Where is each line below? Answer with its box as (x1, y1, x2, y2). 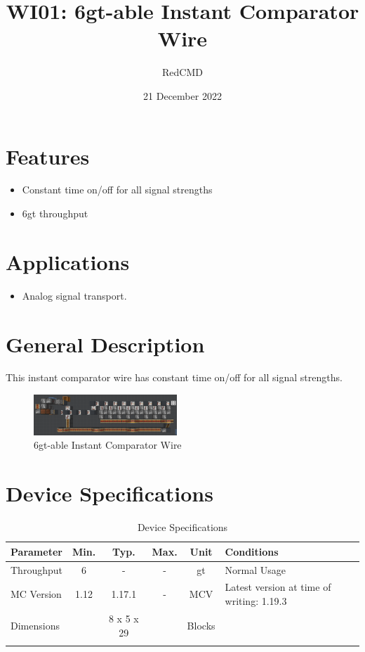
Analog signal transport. (22, 288, 127, 302)
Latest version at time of (225, 580, 331, 594)
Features (6, 141, 90, 170)
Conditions (225, 544, 279, 558)
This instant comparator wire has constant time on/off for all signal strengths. (6, 370, 343, 385)
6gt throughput (22, 206, 88, 221)
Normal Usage (225, 562, 286, 577)
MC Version (11, 587, 62, 601)
